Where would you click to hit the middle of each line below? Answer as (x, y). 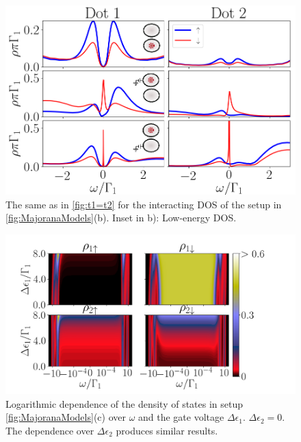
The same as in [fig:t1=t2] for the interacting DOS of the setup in (144, 204)
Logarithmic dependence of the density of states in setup (125, 403)
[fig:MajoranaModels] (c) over (66, 417)
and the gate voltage (181, 417)
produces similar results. (167, 430)
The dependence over (50, 430)
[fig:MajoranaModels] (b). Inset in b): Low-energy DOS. (121, 218)
